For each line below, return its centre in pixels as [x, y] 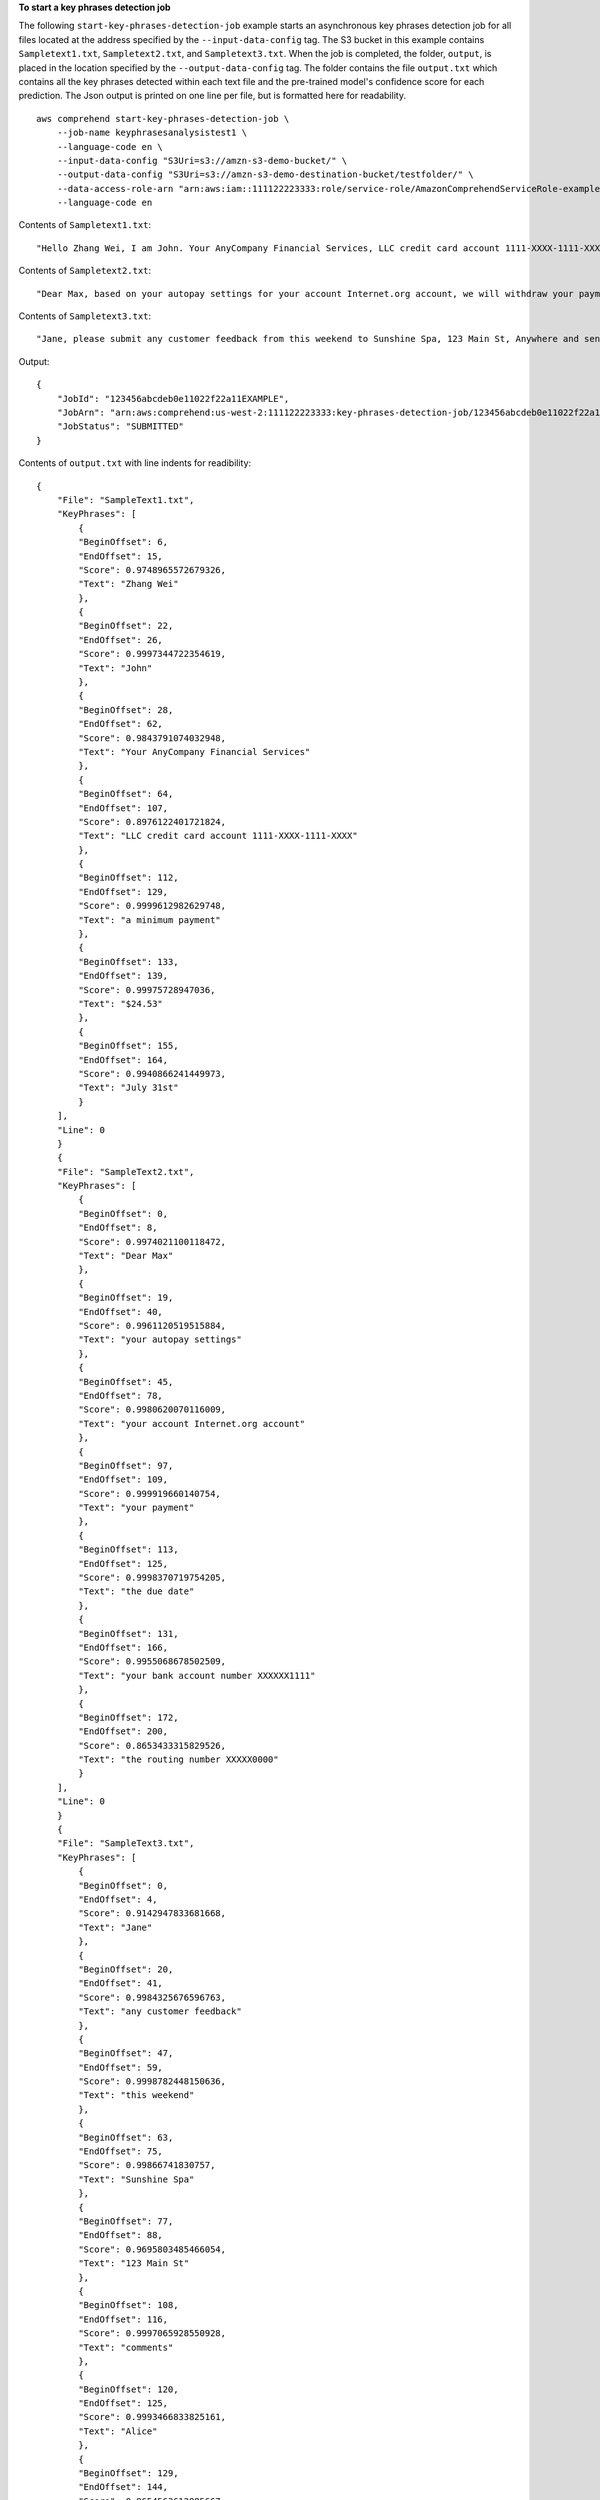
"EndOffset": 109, [123, 1479]
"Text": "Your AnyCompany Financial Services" [194, 751]
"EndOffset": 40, [121, 1311]
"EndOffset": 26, [121, 639]
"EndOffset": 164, [123, 1059]
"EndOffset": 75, [121, 2151]
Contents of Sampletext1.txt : [85, 225]
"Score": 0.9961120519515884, [152, 1325]
